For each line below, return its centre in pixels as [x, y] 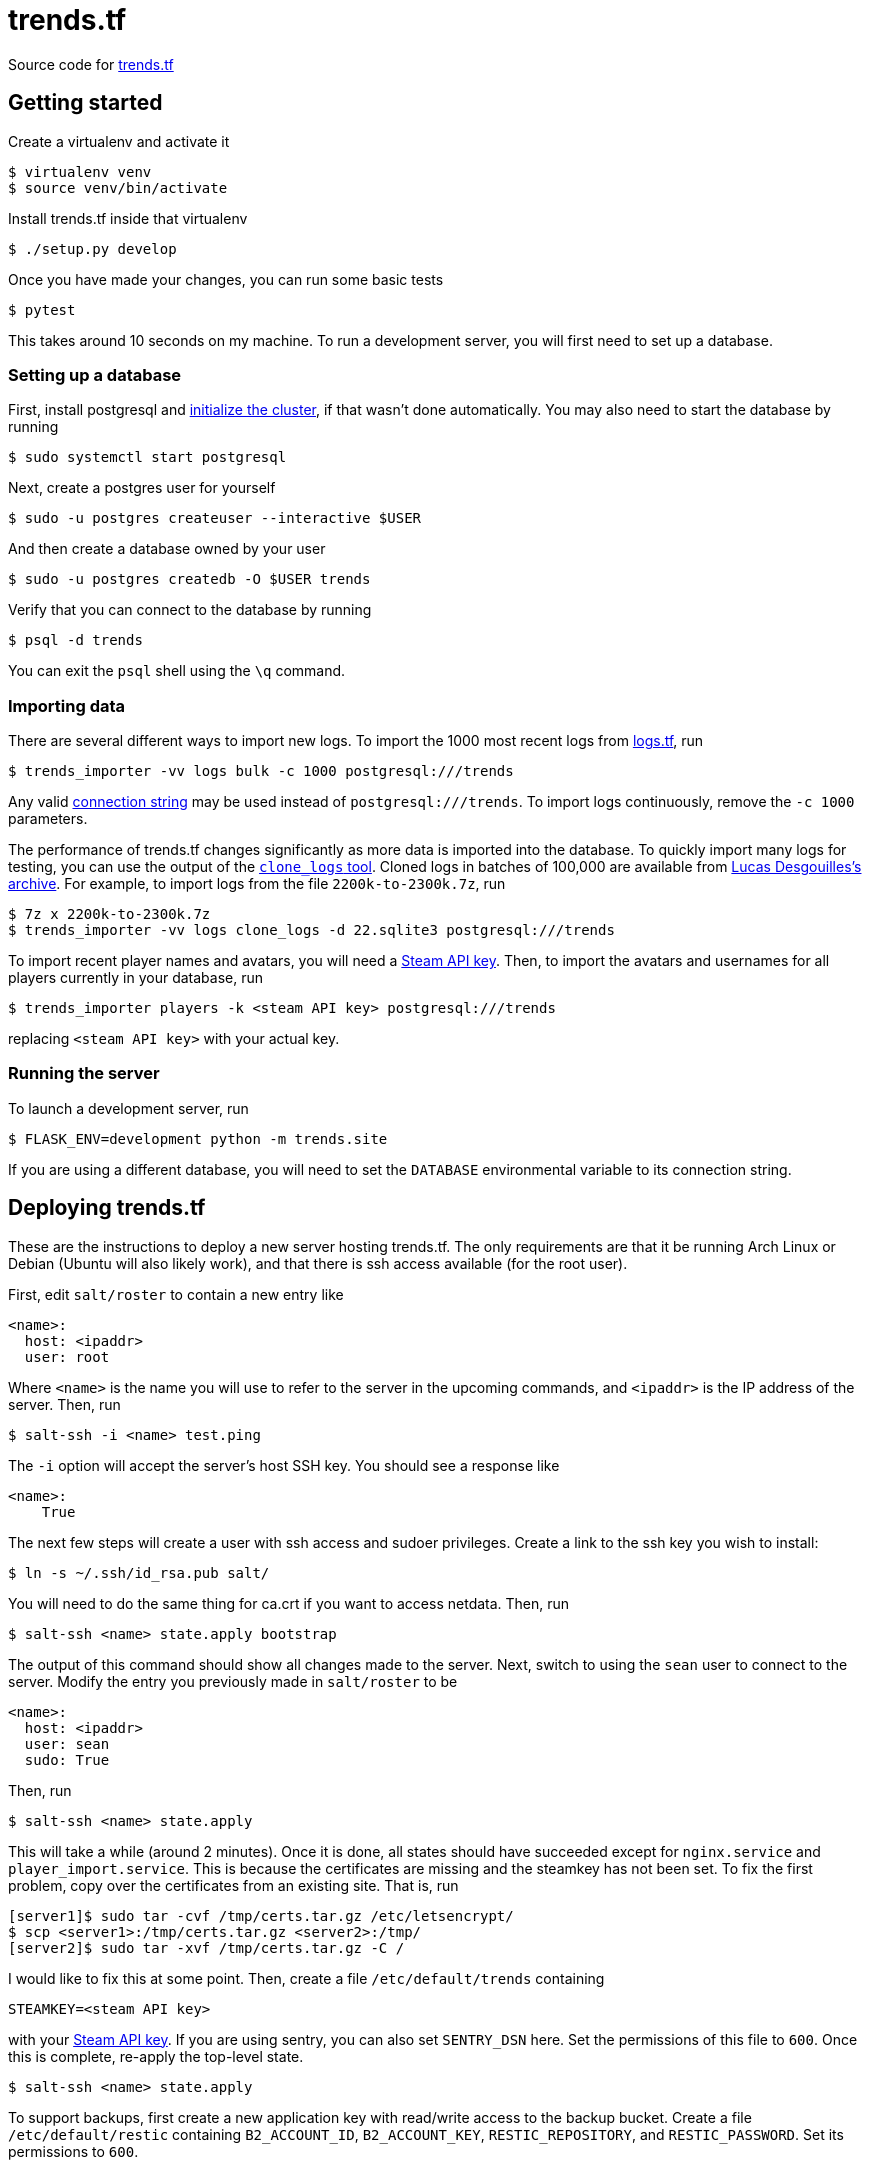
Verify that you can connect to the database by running [190, 610]
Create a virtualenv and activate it [119, 141]
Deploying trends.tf [107, 1208]
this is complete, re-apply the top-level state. [156, 2056]
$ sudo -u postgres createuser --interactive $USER [215, 518]
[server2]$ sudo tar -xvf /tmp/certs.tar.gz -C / [206, 1947]
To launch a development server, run [128, 1108]
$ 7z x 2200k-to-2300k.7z [109, 914]
